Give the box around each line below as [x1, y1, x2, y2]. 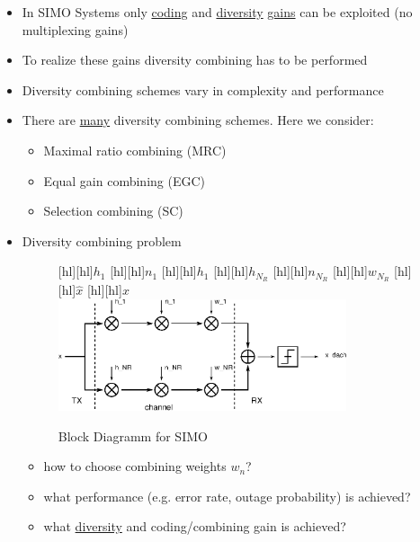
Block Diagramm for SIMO [58, 426, 208, 445]
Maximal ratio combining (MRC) [43, 140, 227, 159]
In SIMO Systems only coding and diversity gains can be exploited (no [22, 3, 413, 21]
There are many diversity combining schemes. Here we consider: [22, 111, 374, 129]
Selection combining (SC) [43, 201, 183, 220]
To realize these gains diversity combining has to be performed [22, 50, 368, 69]
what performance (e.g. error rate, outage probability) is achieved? [43, 486, 411, 505]
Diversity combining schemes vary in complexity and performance [22, 80, 384, 99]
